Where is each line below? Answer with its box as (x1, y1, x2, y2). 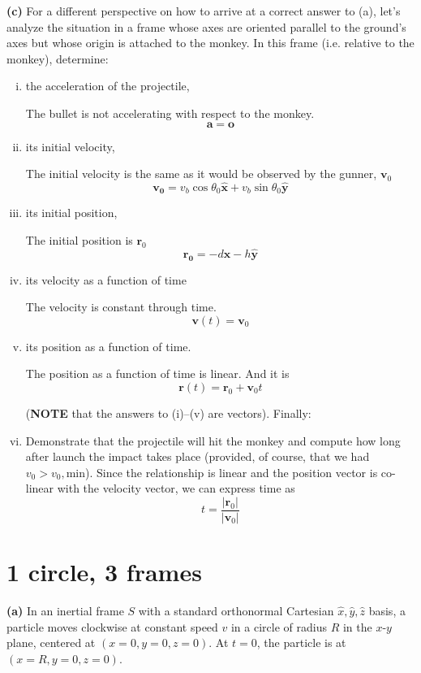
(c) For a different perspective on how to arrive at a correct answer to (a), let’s (6, 2, 401, 19)
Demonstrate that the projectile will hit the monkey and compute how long (25, 432, 401, 449)
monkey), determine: (6, 50, 109, 67)
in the (342, 618, 372, 635)
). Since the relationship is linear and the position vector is (85, 463, 378, 480)
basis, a (368, 602, 406, 619)
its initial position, (25, 204, 118, 221)
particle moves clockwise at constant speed (6, 618, 218, 635)
